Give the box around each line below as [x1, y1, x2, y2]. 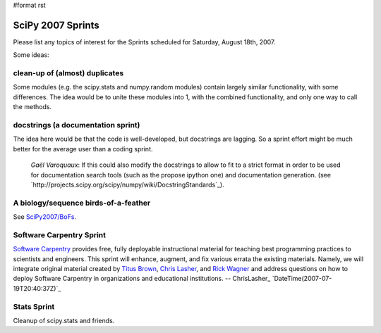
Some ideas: [13, 51, 49, 59]
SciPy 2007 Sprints [13, 19, 100, 31]
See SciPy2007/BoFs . [13, 213, 77, 221]
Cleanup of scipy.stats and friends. [13, 316, 115, 325]
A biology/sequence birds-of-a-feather [13, 198, 151, 208]
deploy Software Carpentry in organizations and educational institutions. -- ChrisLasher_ [13, 275, 271, 283]
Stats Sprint [13, 301, 55, 311]
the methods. [13, 103, 52, 111]
